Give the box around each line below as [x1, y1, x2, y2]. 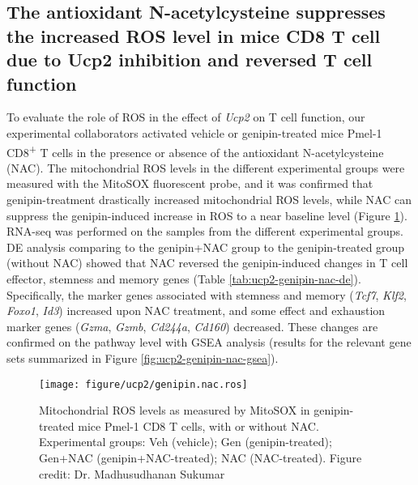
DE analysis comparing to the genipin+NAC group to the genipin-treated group [6, 238, 405, 255]
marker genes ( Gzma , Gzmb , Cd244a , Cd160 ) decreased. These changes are [6, 317, 378, 334]
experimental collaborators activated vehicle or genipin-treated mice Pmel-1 [6, 124, 382, 141]
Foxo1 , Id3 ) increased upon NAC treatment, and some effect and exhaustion [6, 302, 386, 319]
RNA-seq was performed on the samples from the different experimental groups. [6, 223, 403, 240]
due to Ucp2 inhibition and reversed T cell [6, 47, 373, 72]
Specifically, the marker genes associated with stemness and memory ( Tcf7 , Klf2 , [6, 286, 407, 303]
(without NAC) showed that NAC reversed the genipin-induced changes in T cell [6, 254, 408, 271]
